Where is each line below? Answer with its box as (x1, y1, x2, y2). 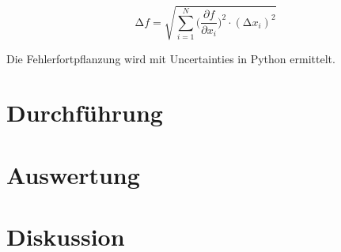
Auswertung (6, 158, 140, 190)
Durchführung (6, 96, 163, 129)
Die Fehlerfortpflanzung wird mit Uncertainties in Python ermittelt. (6, 50, 335, 66)
